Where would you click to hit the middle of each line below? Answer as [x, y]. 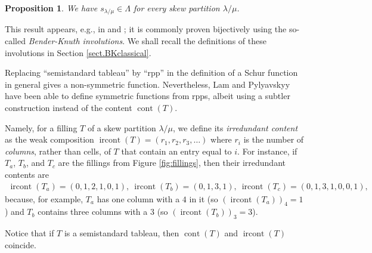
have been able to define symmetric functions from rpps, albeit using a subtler [148, 96]
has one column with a [138, 198]
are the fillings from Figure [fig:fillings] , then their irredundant [172, 163]
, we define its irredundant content [235, 127]
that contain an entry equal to [176, 151]
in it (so [204, 198]
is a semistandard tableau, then [122, 233]
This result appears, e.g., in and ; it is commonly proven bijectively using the [146, 29]
